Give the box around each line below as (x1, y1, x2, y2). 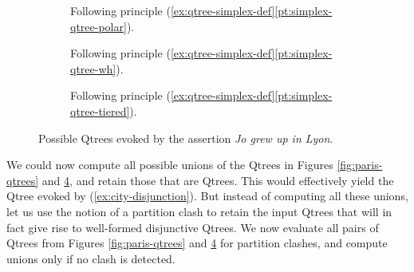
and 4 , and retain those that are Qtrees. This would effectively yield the (41, 171, 394, 188)
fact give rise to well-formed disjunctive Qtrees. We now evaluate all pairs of (6, 219, 379, 235)
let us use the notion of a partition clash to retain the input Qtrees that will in (6, 203, 392, 219)
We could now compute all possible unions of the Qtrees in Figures (6, 156, 333, 173)
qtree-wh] (70, 60, 116, 77)
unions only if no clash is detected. (6, 250, 175, 266)
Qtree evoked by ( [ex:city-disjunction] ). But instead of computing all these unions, (6, 187, 408, 204)
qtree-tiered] (70, 102, 130, 119)
